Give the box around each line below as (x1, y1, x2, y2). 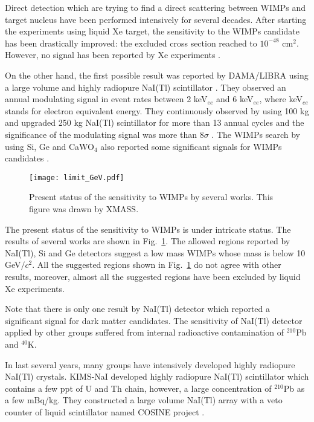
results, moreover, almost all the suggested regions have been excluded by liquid (5, 270, 301, 282)
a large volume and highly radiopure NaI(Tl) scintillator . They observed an (5, 80, 286, 93)
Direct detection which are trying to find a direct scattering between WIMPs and (5, 1, 306, 13)
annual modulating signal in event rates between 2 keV (5, 93, 208, 105)
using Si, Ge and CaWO (5, 140, 94, 152)
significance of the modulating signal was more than (5, 128, 197, 140)
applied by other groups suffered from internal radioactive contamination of (5, 326, 284, 339)
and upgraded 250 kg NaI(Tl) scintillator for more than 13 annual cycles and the (5, 116, 304, 129)
